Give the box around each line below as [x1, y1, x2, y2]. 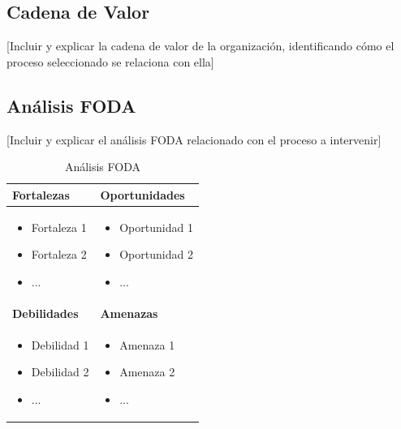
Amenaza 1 [119, 336, 175, 353]
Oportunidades [100, 186, 185, 203]
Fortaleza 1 [31, 218, 87, 235]
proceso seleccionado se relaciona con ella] [6, 53, 214, 70]
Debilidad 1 [31, 336, 89, 353]
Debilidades [12, 304, 79, 321]
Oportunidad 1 [119, 218, 193, 235]
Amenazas [100, 304, 158, 321]
